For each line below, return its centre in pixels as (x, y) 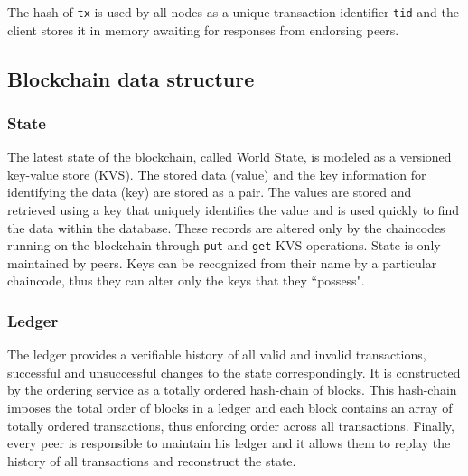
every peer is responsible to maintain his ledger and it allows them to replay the (229, 443)
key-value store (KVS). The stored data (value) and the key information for (217, 174)
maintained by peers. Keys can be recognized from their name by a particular (222, 262)
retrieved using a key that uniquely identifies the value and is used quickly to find (234, 210)
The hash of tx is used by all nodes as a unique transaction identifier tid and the (233, 12)
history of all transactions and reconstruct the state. (152, 460)
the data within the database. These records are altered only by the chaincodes (226, 227)
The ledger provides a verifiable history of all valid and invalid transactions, (217, 355)
